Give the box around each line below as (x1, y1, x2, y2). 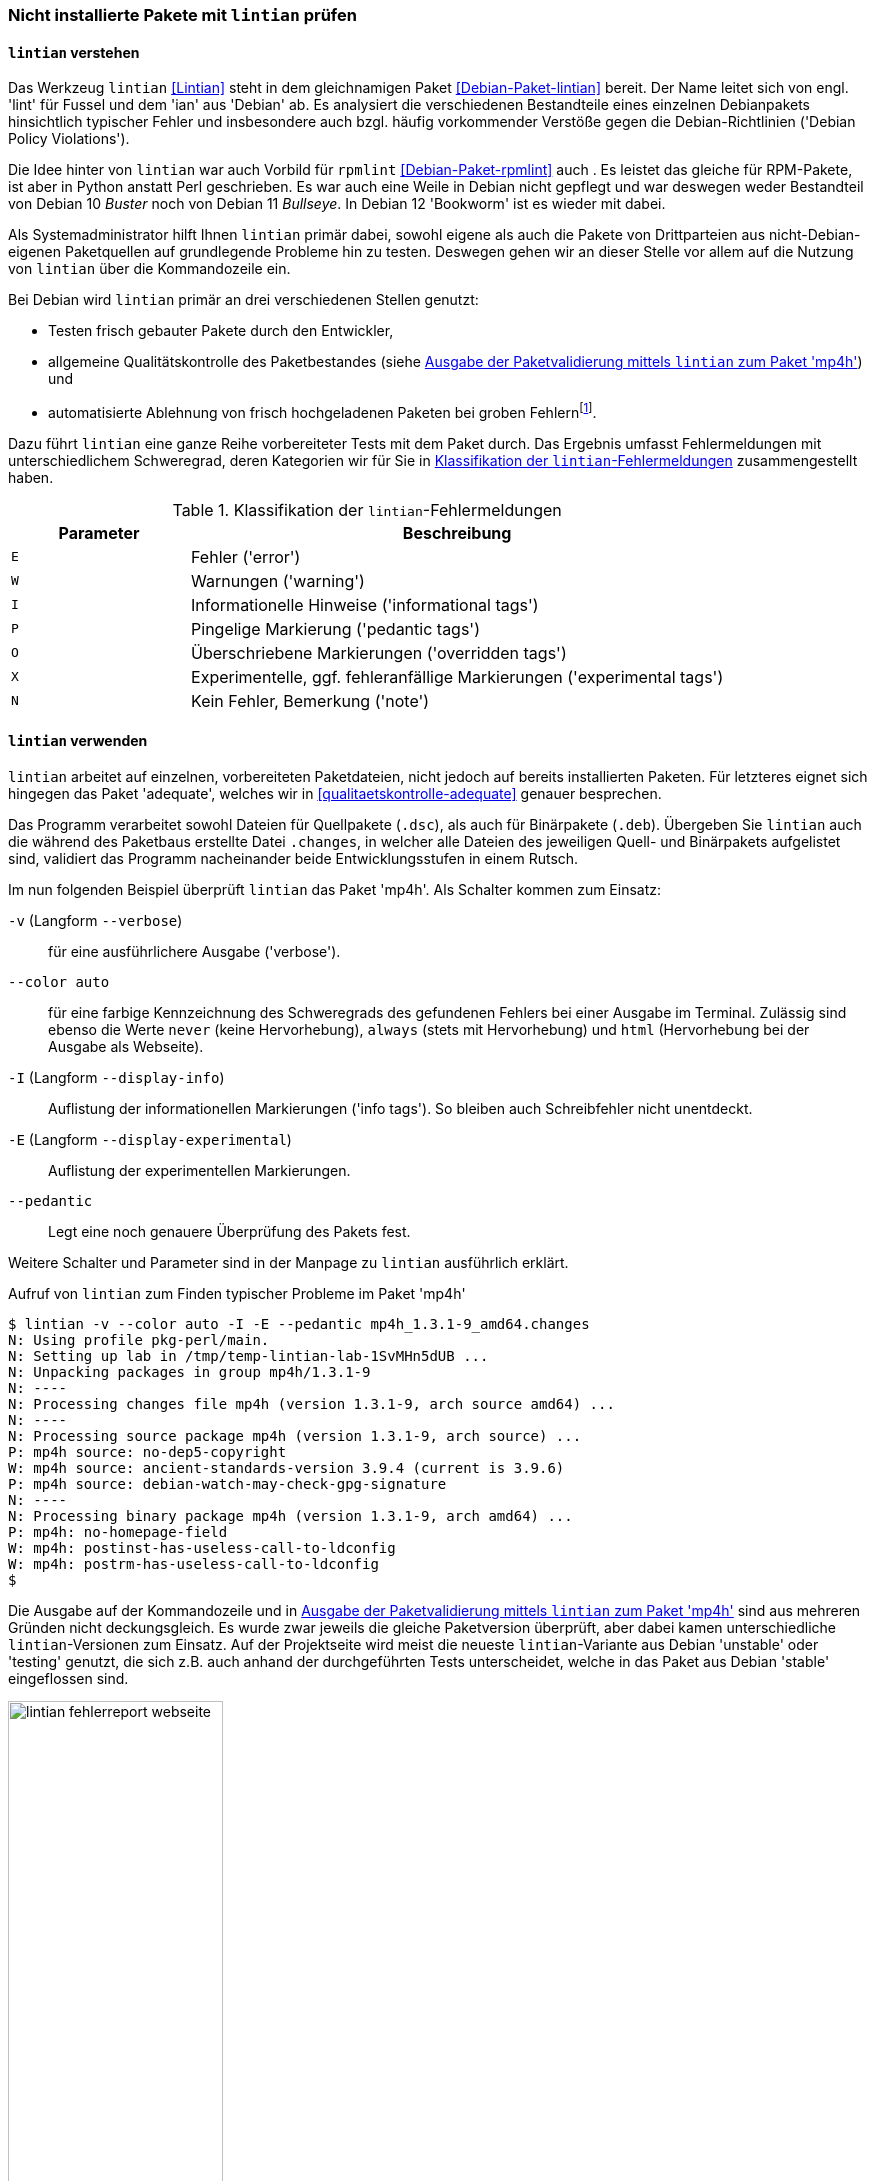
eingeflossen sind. (8, 1670, 129, 1688)
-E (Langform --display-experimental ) (8, 1131, 292, 1149)
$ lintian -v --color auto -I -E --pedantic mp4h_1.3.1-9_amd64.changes (8, 1316, 590, 1333)
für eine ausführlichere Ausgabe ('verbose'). (48, 943, 341, 961)
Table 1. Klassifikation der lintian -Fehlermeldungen (172, 499, 562, 520)
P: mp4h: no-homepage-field (8, 1524, 228, 1541)
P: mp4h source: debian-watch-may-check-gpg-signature (8, 1476, 447, 1493)
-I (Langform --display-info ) (8, 1069, 225, 1087)
